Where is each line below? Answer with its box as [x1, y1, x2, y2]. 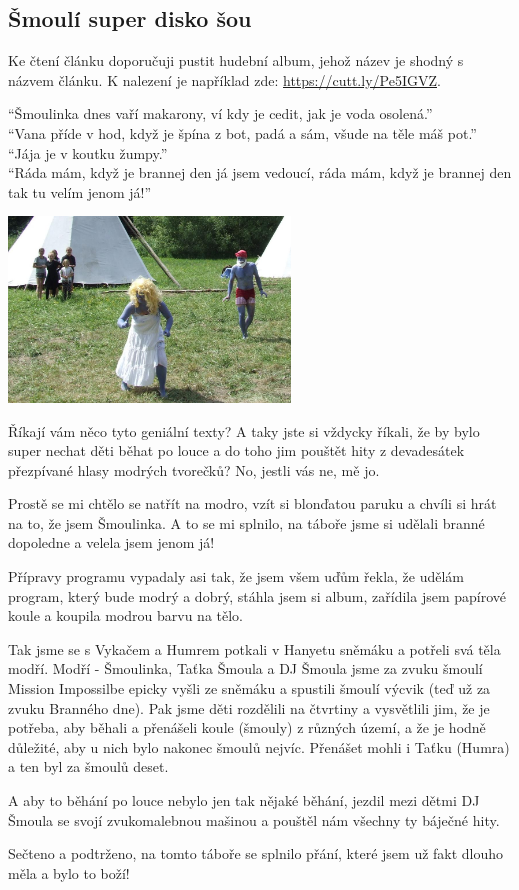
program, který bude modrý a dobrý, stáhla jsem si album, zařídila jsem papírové [8, 585, 507, 606]
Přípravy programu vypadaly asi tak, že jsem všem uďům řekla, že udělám [8, 566, 465, 587]
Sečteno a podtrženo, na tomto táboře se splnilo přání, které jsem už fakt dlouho [8, 843, 504, 864]
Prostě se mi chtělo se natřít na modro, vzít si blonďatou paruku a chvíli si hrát [8, 493, 497, 514]
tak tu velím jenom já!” [8, 181, 152, 202]
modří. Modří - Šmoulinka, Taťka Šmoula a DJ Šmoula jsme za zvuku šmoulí [8, 658, 483, 679]
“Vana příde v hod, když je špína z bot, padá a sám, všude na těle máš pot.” [8, 122, 477, 143]
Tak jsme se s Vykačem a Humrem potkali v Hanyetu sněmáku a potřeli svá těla [8, 638, 501, 659]
